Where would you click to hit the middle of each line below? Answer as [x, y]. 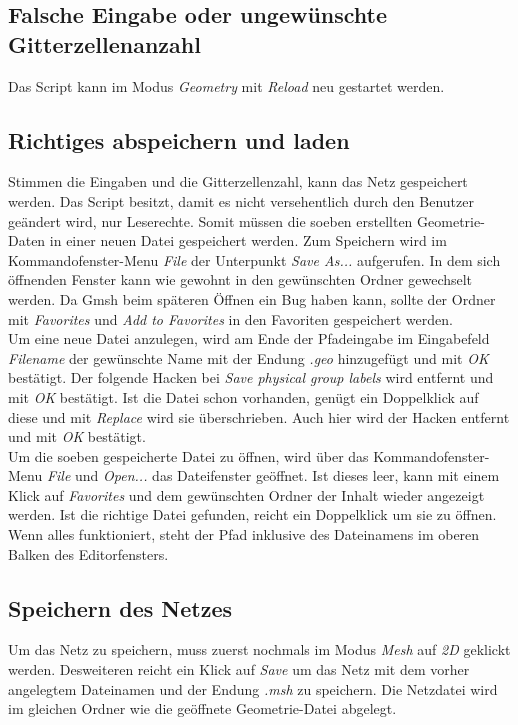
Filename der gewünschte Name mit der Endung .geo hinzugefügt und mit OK [248, 357]
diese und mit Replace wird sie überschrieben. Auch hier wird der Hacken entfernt [259, 416]
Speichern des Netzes [120, 607]
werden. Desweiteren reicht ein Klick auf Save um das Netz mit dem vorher [239, 669]
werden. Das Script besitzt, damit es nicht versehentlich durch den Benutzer [241, 200]
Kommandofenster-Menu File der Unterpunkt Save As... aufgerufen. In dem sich [254, 259]
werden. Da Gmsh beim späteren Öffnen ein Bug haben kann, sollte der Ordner [252, 298]
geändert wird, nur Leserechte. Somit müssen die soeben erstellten [210, 220]
